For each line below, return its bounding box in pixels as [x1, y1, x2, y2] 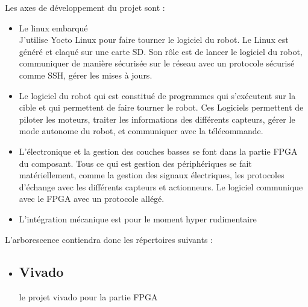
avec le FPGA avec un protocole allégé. [19, 192, 165, 205]
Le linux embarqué [19, 21, 88, 34]
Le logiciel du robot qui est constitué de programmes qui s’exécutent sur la [19, 89, 296, 102]
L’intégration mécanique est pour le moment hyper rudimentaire [19, 212, 257, 225]
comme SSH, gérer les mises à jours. [19, 68, 152, 81]
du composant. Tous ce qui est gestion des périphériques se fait [19, 157, 252, 169]
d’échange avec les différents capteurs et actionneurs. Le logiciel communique [19, 180, 303, 193]
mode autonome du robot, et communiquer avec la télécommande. [19, 124, 263, 137]
